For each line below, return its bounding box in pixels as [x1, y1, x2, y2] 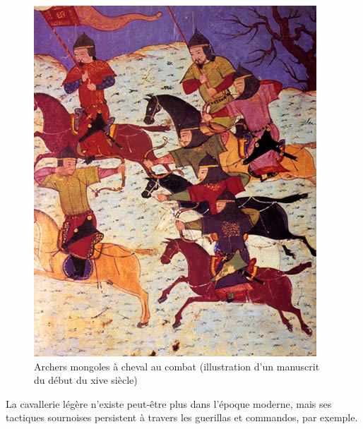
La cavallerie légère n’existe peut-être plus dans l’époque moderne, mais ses [6, 396, 332, 411]
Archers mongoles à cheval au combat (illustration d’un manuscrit [34, 358, 320, 373]
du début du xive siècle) [34, 373, 138, 387]
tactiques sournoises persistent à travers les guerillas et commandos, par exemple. [6, 410, 358, 425]
